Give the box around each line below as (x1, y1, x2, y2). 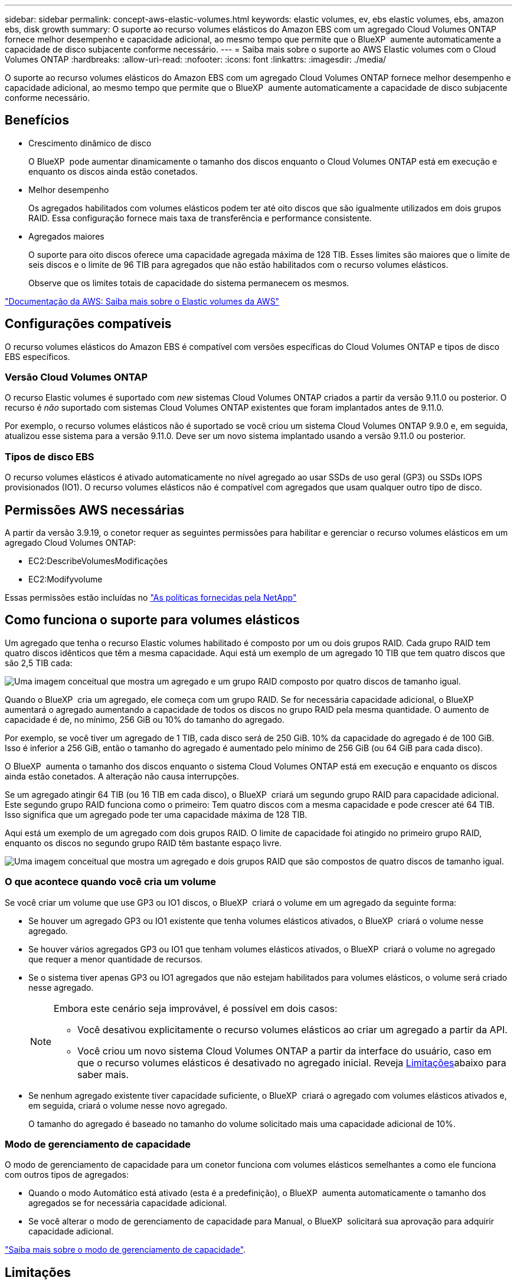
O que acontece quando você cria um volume (5, 876, 216, 888)
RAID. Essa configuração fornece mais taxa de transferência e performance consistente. (28, 212, 372, 223)
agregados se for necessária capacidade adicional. (28, 1198, 227, 1208)
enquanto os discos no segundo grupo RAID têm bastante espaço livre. (5, 837, 282, 848)
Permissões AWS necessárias (5, 502, 185, 517)
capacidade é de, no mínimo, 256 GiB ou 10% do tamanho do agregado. (5, 714, 285, 725)
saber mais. (77, 1068, 129, 1080)
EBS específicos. (5, 351, 70, 362)
